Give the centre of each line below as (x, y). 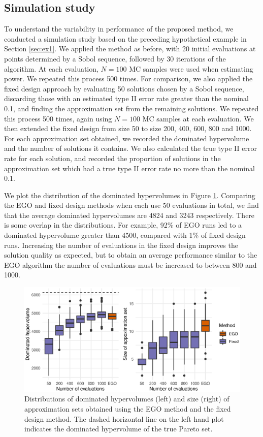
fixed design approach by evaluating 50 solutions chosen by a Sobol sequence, (124, 88)
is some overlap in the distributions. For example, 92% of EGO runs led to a (123, 225)
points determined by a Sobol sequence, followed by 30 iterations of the (115, 58)
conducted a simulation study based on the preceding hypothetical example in (125, 38)
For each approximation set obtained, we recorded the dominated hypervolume (127, 138)
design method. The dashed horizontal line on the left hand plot (124, 418)
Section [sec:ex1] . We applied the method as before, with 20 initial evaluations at (130, 49)
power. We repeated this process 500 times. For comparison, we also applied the (128, 79)
